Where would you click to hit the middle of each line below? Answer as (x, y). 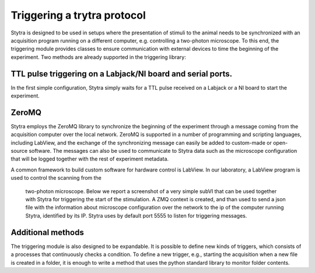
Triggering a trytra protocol (78, 15)
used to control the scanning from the (56, 178)
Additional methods (47, 232)
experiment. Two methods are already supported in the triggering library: (98, 57)
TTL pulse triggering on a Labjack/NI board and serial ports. (122, 74)
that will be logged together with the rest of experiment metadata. (90, 159)
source (19, 151)
